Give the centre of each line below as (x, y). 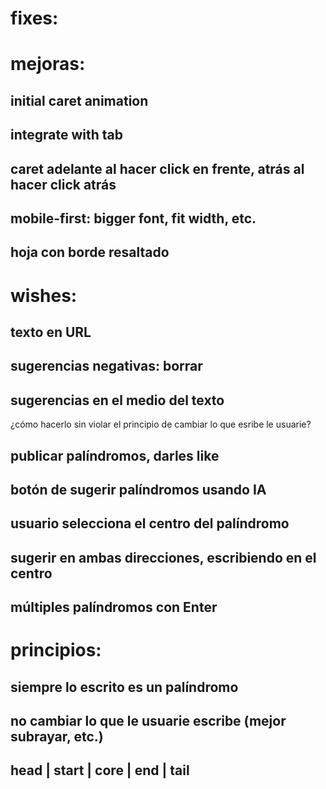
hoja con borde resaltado (90, 252)
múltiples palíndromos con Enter (114, 607)
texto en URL (51, 332)
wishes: (44, 295)
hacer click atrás (63, 184)
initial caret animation (79, 100)
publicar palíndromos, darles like (115, 455)
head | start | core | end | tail (100, 770)
